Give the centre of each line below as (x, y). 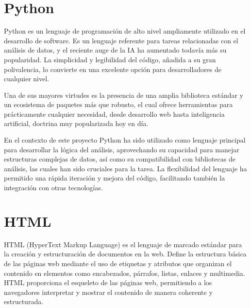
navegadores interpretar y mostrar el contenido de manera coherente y (108, 292)
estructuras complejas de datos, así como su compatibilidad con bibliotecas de (120, 159)
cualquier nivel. (27, 79)
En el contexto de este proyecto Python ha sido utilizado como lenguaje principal (125, 140)
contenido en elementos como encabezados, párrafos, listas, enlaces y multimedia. (125, 273)
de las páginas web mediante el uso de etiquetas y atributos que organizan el (118, 263)
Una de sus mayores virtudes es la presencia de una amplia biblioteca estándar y (124, 95)
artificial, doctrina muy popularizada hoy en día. (76, 123)
